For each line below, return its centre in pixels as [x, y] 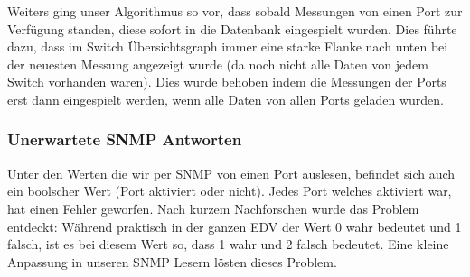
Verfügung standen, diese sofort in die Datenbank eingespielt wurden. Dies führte [232, 28]
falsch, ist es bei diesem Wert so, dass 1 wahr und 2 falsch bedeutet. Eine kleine [228, 244]
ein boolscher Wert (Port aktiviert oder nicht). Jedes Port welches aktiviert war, [230, 191]
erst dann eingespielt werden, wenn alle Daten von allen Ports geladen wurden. [226, 99]
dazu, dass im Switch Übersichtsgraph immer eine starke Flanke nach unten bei [228, 46]
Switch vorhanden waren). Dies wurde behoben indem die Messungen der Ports [227, 82]
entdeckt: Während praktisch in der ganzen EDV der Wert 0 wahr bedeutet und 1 [235, 226]
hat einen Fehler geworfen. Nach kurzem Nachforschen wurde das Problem [213, 208]
